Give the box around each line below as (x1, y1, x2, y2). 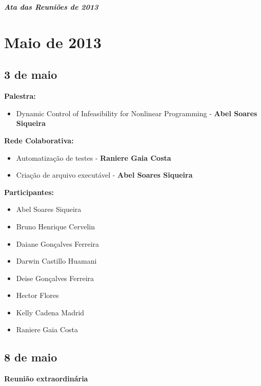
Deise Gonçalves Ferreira (16, 272, 94, 283)
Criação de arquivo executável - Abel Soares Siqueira (16, 169, 193, 180)
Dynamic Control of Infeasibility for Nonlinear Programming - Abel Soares (16, 108, 257, 118)
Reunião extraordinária (4, 373, 88, 384)
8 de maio (4, 349, 57, 365)
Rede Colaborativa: (4, 135, 74, 145)
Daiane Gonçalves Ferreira (16, 238, 99, 249)
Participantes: (4, 186, 54, 197)
